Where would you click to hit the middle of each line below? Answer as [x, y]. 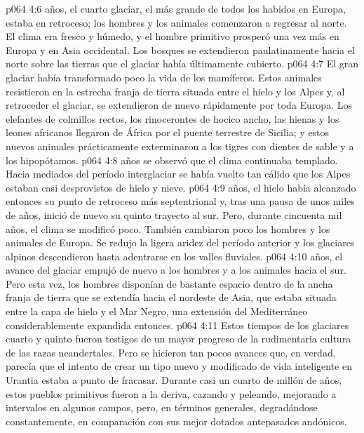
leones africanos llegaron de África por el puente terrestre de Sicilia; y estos [168, 132]
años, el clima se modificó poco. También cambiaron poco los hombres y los [168, 228]
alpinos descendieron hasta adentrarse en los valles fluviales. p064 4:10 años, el [174, 256]
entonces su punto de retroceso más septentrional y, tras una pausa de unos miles [180, 201]
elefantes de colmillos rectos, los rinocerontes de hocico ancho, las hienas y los [173, 118]
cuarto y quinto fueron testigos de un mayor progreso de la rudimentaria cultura [178, 339]
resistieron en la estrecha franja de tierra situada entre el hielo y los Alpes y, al [175, 91]
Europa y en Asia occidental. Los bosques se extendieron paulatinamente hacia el [180, 49]
